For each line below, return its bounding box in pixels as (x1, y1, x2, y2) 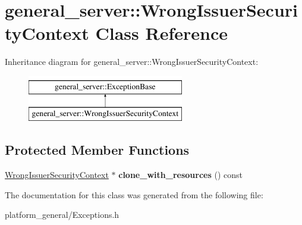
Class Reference (95, 21, 228, 45)
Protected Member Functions (5, 140, 190, 159)
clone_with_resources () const (118, 168, 243, 181)
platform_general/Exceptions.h (5, 208, 119, 221)
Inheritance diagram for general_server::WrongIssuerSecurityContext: (5, 55, 259, 68)
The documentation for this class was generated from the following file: (5, 188, 263, 201)
